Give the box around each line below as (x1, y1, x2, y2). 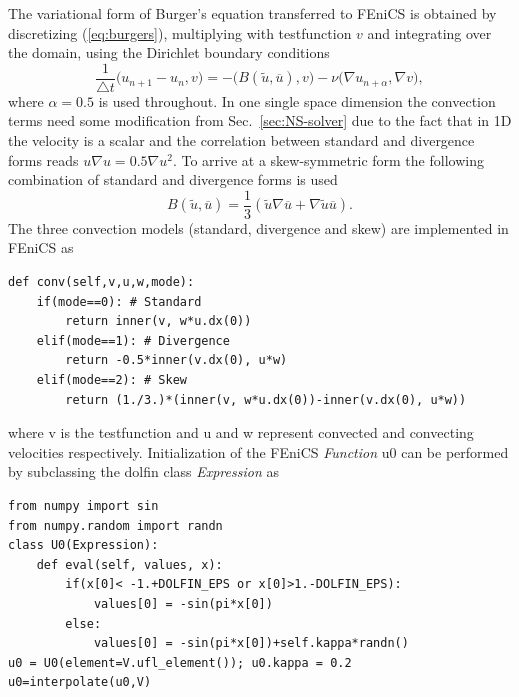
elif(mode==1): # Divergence (36, 333, 230, 348)
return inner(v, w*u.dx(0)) (65, 314, 252, 329)
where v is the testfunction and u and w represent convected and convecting (8, 422, 474, 443)
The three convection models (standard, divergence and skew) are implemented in (8, 217, 509, 238)
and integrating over (367, 22, 492, 43)
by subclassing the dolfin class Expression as (8, 461, 279, 482)
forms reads (8, 149, 79, 170)
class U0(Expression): (8, 538, 159, 553)
